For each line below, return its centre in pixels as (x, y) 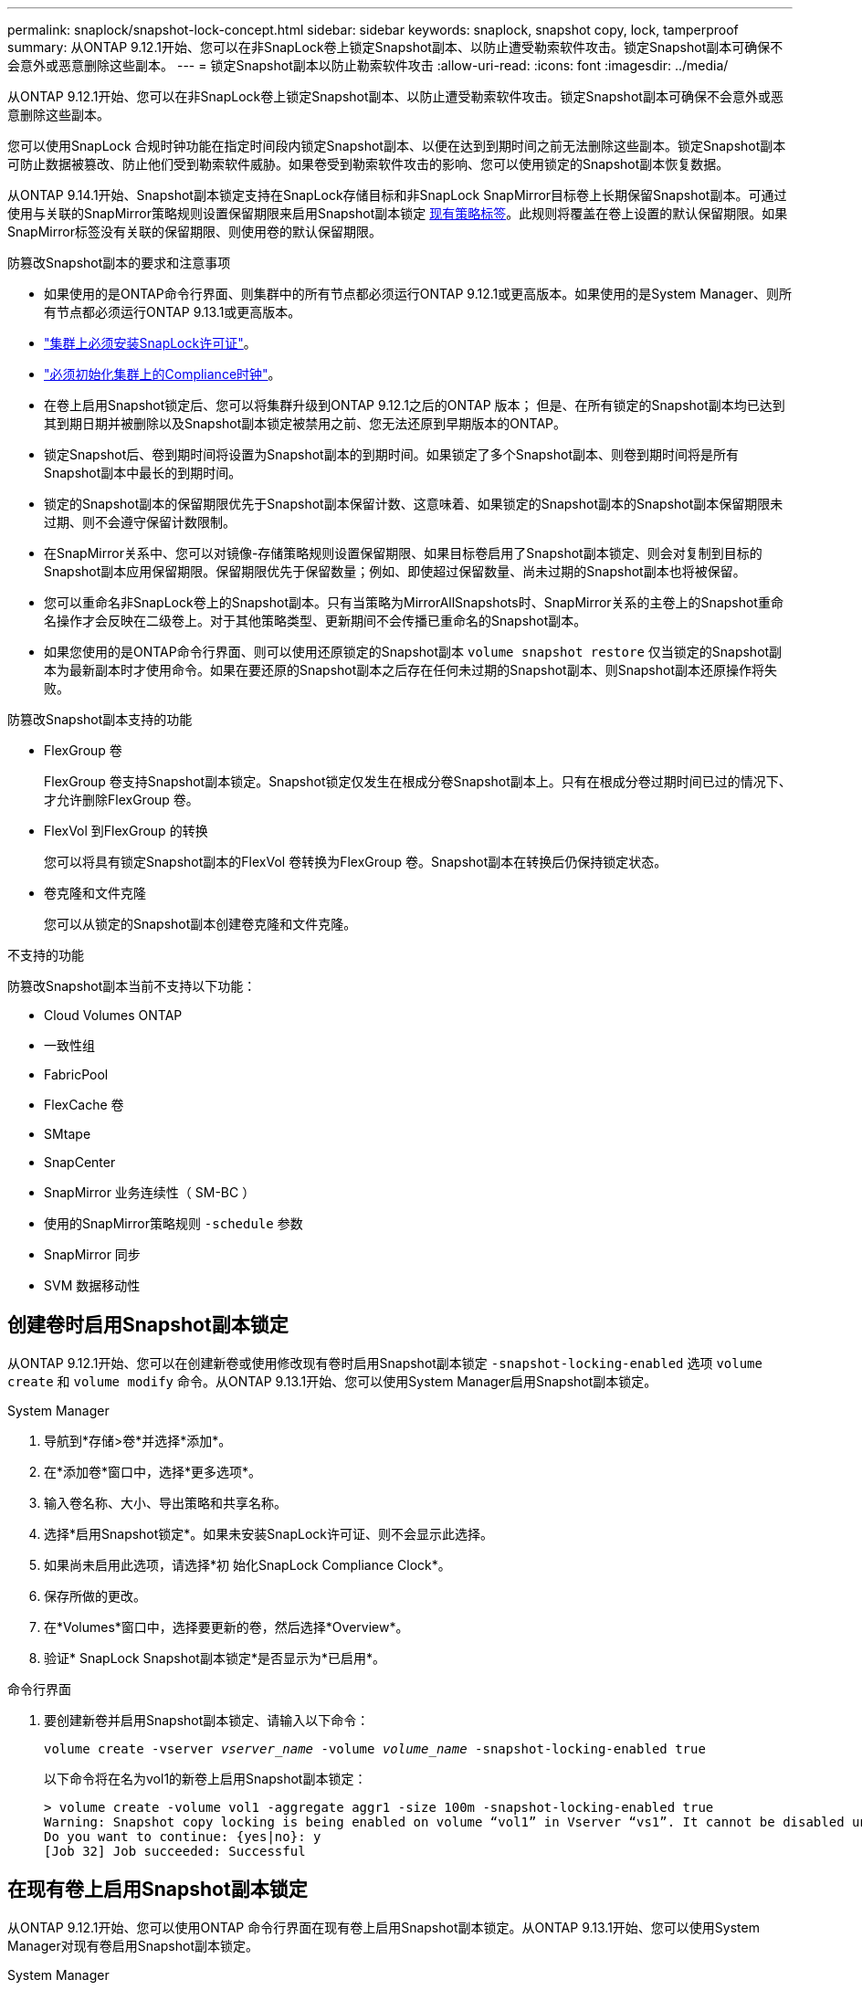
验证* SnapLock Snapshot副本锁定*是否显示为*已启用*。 (215, 1658)
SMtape (68, 1134)
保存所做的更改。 (95, 1595)
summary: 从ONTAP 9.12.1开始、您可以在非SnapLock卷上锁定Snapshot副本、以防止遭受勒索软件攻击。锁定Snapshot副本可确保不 (395, 47)
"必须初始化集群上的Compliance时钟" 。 (163, 374)
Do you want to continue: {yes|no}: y (183, 1836)
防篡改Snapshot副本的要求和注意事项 (119, 263)
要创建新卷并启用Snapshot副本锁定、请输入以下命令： (207, 1720)
